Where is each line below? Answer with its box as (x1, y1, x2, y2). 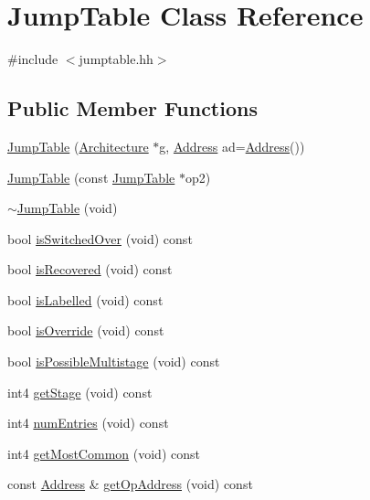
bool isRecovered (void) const (7, 260, 173, 279)
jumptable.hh (79, 49, 153, 69)
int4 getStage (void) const (7, 382, 153, 401)
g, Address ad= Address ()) (159, 136, 305, 155)
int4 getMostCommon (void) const (7, 443, 200, 463)
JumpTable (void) (16, 198, 118, 218)
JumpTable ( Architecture (7, 136, 149, 155)
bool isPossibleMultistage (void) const (7, 352, 220, 371)
